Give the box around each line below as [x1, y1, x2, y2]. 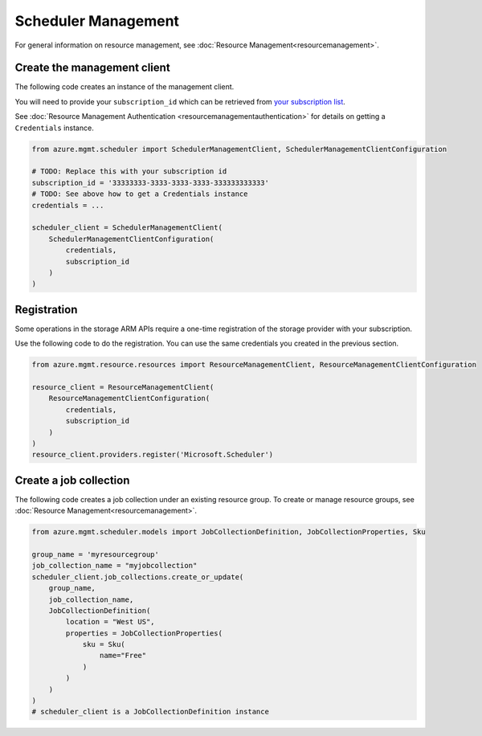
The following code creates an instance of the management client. [14, 82, 235, 92]
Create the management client [14, 61, 170, 75]
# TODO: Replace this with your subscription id [31, 167, 227, 176]
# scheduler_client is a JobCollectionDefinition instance [31, 707, 269, 717]
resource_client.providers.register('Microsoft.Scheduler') [31, 450, 274, 460]
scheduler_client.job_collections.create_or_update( [31, 572, 244, 582]
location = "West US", [65, 617, 156, 627]
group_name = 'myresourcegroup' [31, 550, 160, 558]
